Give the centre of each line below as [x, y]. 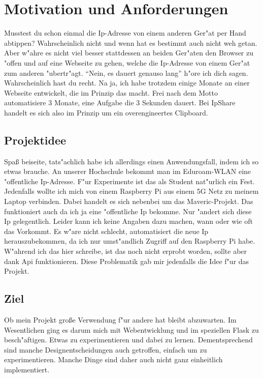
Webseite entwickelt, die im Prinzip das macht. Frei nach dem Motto [111, 92]
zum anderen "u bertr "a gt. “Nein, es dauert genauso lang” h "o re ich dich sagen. [126, 72]
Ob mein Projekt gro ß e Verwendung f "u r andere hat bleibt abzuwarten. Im [120, 319]
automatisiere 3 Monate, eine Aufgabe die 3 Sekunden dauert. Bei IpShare [120, 103]
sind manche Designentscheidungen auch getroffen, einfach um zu [106, 349]
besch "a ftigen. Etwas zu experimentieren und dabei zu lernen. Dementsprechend [128, 340]
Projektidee [35, 140]
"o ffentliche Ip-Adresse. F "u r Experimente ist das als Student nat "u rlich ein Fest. [129, 181]
